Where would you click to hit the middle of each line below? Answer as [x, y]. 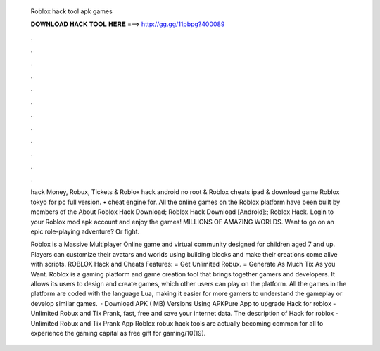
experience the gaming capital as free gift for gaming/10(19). [118, 333]
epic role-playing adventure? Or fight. [85, 231]
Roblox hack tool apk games [71, 11]
